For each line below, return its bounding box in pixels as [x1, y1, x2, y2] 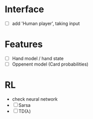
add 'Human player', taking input [12, 20, 80, 26]
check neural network [12, 96, 58, 102]
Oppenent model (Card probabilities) [12, 61, 89, 67]
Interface [5, 4, 44, 15]
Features [5, 39, 43, 50]
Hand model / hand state [12, 55, 64, 62]
